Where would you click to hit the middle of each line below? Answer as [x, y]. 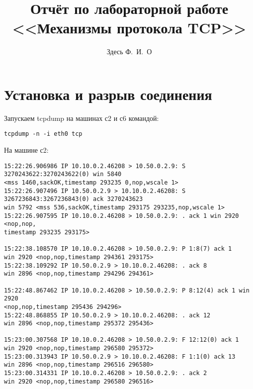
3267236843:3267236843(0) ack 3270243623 [74, 199]
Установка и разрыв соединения [108, 94]
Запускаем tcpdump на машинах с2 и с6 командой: [82, 118]
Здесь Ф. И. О [129, 51]
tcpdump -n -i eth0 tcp [43, 134]
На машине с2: [26, 150]
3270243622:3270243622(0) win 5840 [63, 174]
